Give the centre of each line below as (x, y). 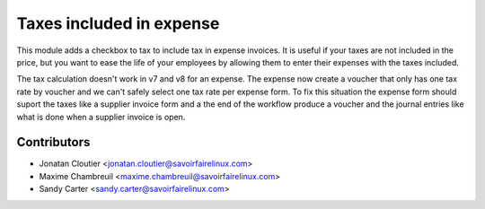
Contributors (53, 142)
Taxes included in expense (118, 23)
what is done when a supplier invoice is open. (101, 117)
